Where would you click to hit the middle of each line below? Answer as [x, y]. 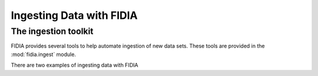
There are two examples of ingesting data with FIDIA [74, 65]
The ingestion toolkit [52, 31]
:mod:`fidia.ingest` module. [44, 54]
